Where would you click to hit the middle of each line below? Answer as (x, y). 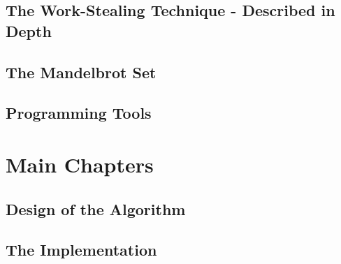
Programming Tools (79, 113)
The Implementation (81, 250)
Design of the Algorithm (96, 208)
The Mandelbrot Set (81, 72)
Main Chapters (80, 164)
